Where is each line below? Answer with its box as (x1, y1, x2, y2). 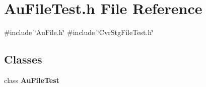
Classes (4, 51, 42, 67)
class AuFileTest (4, 74, 59, 85)
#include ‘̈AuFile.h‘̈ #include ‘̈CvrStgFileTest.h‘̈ (4, 27, 154, 37)
